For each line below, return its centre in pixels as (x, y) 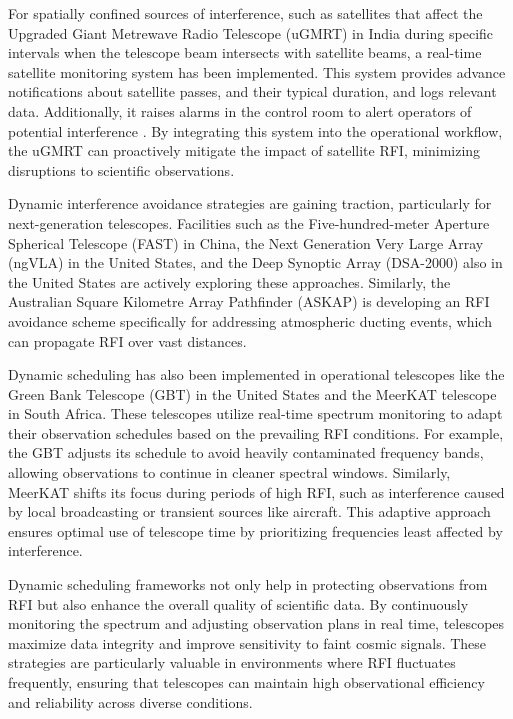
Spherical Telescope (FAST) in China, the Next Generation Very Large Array (246, 242)
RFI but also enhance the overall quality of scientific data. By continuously (238, 603)
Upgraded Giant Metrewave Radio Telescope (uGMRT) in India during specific (251, 32)
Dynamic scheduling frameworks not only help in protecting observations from (248, 584)
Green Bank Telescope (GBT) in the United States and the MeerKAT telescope (252, 393)
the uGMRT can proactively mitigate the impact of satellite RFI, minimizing (244, 150)
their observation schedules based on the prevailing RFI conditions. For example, (256, 432)
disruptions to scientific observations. (121, 169)
